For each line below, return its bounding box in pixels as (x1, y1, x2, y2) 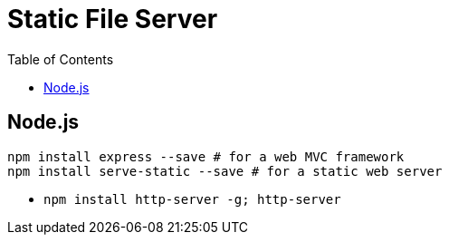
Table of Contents (7, 51, 114, 67)
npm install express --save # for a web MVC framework (7, 149, 405, 164)
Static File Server (7, 4, 218, 34)
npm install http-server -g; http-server (43, 191, 341, 207)
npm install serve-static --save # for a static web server (7, 163, 443, 179)
